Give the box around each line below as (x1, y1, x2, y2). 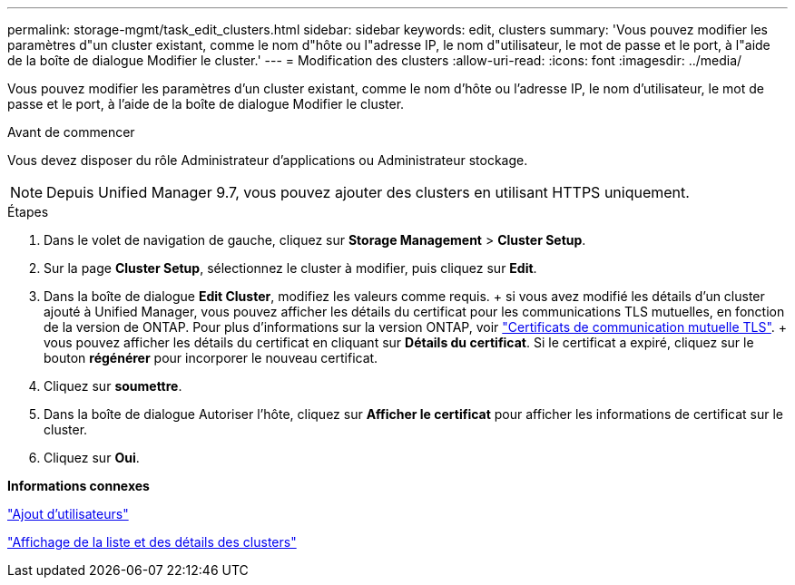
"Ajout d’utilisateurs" (7, 506, 129, 522)
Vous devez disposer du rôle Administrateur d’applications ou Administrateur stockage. (7, 152, 528, 168)
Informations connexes (7, 478, 150, 493)
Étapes (7, 204, 49, 219)
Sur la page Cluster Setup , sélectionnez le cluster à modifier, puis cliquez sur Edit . (44, 260, 537, 276)
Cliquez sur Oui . (44, 450, 140, 465)
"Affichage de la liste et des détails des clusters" (7, 534, 297, 550)
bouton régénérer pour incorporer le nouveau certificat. (44, 350, 378, 366)
